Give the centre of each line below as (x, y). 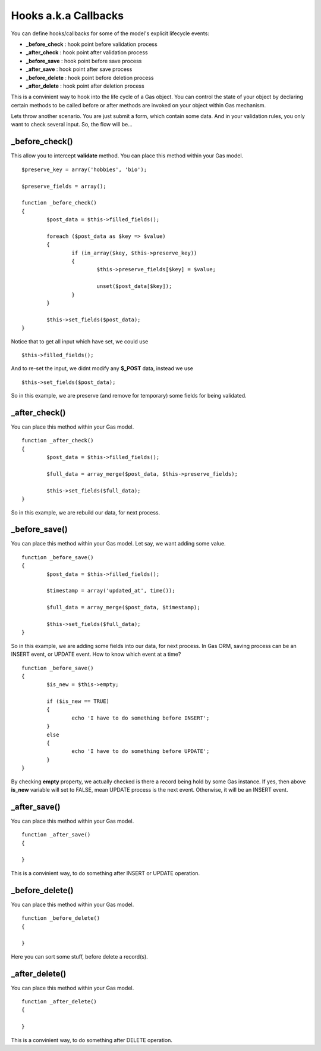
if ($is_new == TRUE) (78, 701)
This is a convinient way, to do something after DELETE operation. (92, 1040)
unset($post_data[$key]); (134, 286)
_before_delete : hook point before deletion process (90, 77)
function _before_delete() (61, 918)
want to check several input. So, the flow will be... (72, 125)
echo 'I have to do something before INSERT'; (141, 718)
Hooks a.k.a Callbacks (67, 15)
